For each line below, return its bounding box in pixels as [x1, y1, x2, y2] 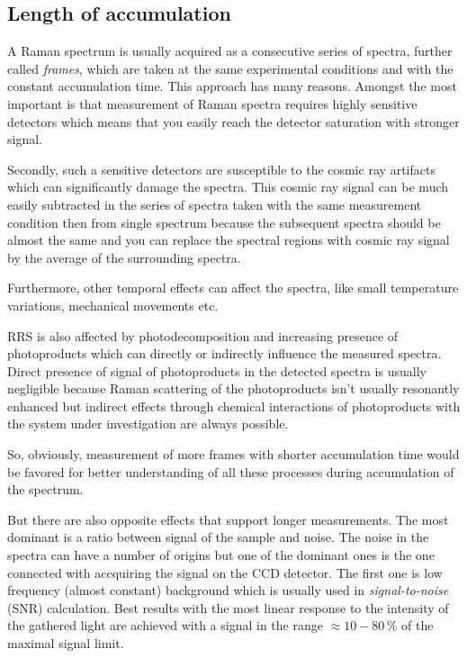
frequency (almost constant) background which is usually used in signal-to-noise [7, 581, 449, 599]
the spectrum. [7, 480, 84, 499]
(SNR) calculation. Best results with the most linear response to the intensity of [7, 598, 449, 617]
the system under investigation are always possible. [7, 414, 289, 433]
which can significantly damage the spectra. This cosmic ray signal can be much [7, 177, 449, 196]
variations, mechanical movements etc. [7, 295, 219, 314]
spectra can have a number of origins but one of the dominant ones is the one [7, 545, 435, 564]
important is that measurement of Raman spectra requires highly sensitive [7, 94, 418, 113]
